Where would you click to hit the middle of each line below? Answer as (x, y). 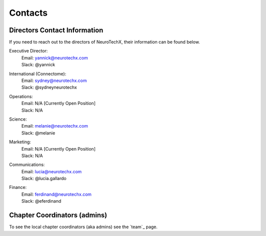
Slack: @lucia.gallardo (44, 179)
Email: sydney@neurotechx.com (54, 80)
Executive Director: (28, 51)
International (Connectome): (38, 74)
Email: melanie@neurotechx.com (55, 126)
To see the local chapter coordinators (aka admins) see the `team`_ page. (83, 227)
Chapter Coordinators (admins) (58, 215)
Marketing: (20, 142)
